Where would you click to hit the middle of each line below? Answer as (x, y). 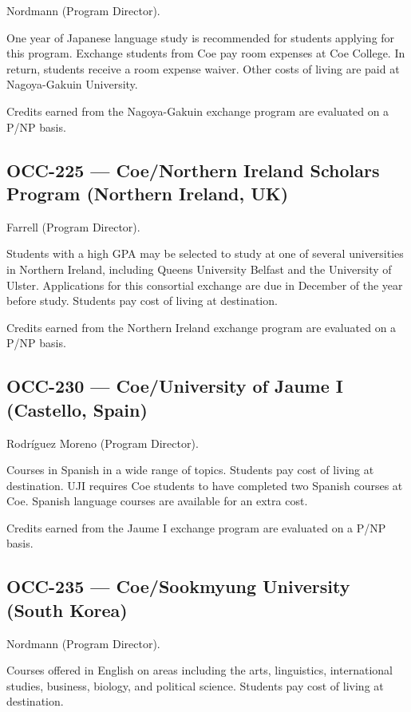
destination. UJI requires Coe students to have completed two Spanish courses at (205, 485)
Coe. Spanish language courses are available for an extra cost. (157, 501)
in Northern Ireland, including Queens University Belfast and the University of (199, 269)
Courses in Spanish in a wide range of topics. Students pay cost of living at (190, 470)
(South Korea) (67, 609)
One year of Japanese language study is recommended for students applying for (201, 37)
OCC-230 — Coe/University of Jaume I (175, 386)
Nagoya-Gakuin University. (72, 84)
